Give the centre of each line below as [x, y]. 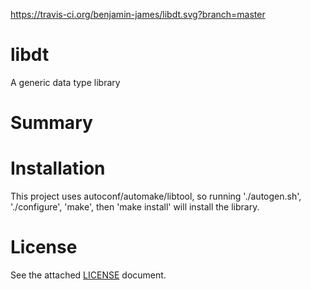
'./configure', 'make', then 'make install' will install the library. [135, 207]
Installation [58, 168]
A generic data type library [65, 82]
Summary [51, 123]
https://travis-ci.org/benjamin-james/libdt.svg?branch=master [138, 14]
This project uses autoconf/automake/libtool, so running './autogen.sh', [156, 196]
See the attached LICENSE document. [88, 275]
